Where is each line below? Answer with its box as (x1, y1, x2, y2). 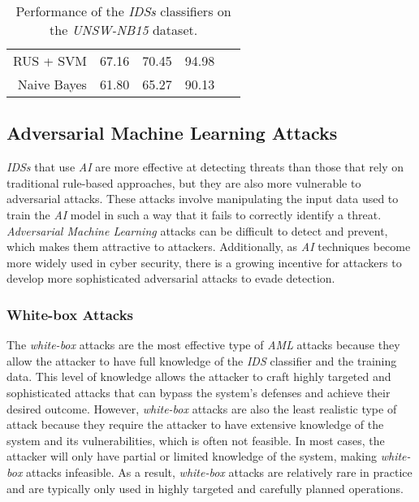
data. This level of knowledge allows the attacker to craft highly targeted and (6, 368, 391, 385)
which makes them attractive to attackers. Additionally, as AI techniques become (6, 238, 411, 255)
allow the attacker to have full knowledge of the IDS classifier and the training (6, 352, 397, 369)
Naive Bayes (17, 75, 87, 93)
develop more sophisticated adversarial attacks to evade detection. (6, 270, 335, 287)
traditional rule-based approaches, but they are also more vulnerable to (6, 174, 361, 191)
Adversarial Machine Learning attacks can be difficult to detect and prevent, (6, 222, 388, 239)
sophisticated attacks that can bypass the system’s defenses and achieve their (6, 383, 391, 400)
